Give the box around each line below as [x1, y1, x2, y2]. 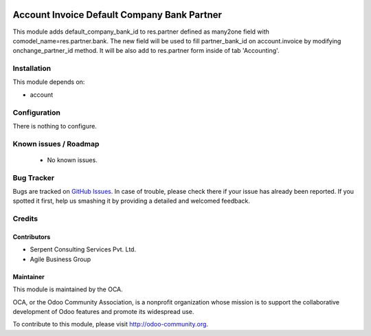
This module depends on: [12, 78, 85, 86]
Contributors [12, 233, 51, 241]
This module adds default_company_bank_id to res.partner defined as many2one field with [12, 27, 269, 36]
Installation [12, 64, 52, 74]
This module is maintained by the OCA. [12, 285, 123, 293]
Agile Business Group [30, 255, 91, 263]
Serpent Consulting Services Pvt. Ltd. [30, 245, 137, 254]
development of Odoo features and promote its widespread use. [12, 307, 194, 315]
